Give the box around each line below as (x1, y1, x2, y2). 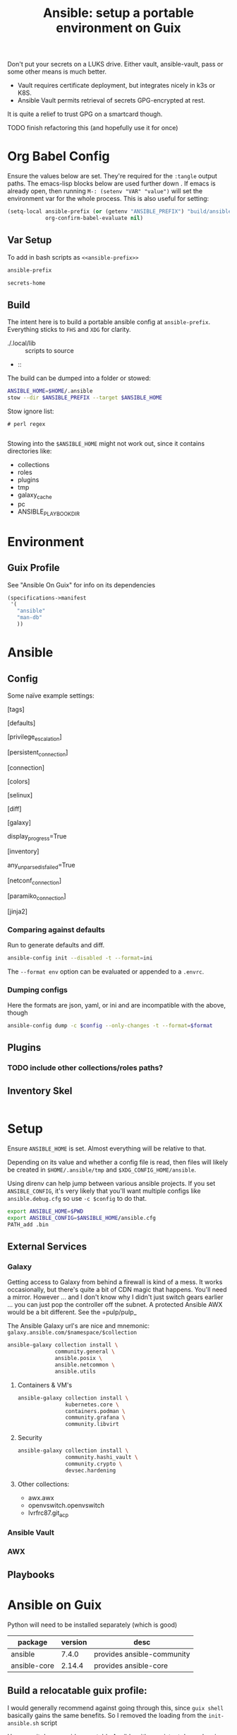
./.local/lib (7, 339, 37, 347)
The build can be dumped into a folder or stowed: (7, 374, 152, 383)
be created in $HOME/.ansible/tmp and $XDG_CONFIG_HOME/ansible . (7, 1165, 196, 1174)
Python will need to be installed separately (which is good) (7, 1620, 178, 1629)
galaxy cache (17, 490, 52, 500)
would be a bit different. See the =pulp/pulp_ (7, 1308, 137, 1317)
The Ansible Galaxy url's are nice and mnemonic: (7, 1322, 150, 1330)
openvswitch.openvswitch (28, 1501, 104, 1509)
